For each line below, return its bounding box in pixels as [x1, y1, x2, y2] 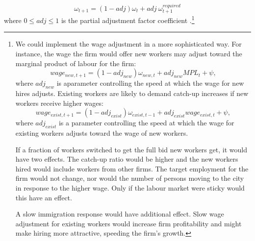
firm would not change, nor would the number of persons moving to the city [15, 173, 244, 183]
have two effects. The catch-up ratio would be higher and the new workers [15, 154, 238, 164]
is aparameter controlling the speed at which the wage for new [56, 78, 244, 88]
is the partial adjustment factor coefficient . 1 [61, 14, 195, 25]
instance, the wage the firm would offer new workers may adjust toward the [15, 48, 242, 59]
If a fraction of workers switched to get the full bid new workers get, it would [15, 144, 247, 154]
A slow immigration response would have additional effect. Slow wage [15, 209, 224, 219]
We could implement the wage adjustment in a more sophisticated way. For [15, 39, 242, 49]
